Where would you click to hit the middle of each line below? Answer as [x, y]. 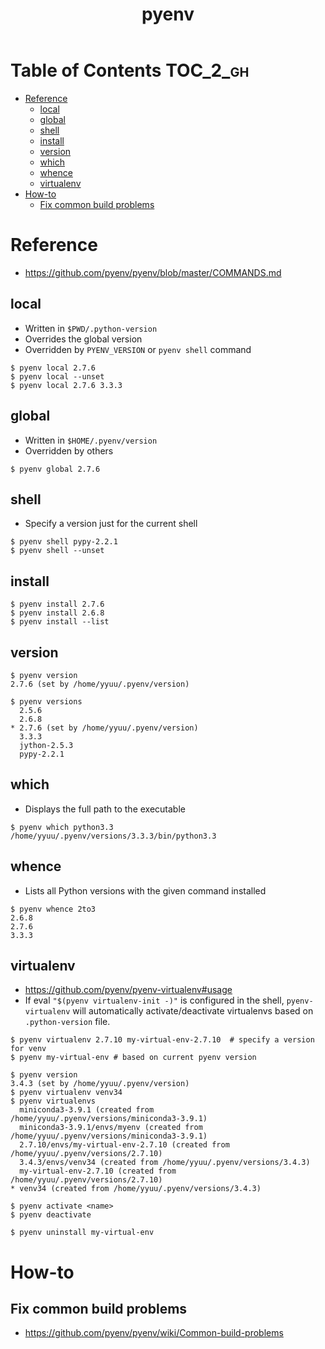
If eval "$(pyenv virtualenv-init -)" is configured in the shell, [154, 1000]
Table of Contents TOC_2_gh [130, 70]
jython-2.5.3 [46, 745]
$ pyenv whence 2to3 [53, 909]
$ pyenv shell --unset [57, 551]
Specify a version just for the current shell [111, 524]
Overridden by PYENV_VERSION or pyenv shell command [138, 349]
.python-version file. [67, 1022]
